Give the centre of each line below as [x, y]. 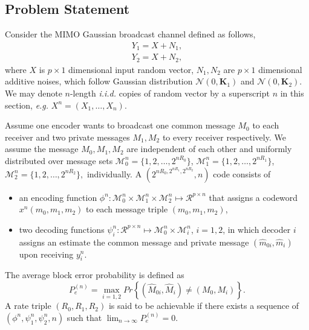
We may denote [34, 93]
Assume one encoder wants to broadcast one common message [120, 125]
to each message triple [127, 209]
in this [292, 93]
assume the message [42, 149]
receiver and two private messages [67, 137]
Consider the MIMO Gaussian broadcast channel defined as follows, [130, 34]
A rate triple [28, 306]
